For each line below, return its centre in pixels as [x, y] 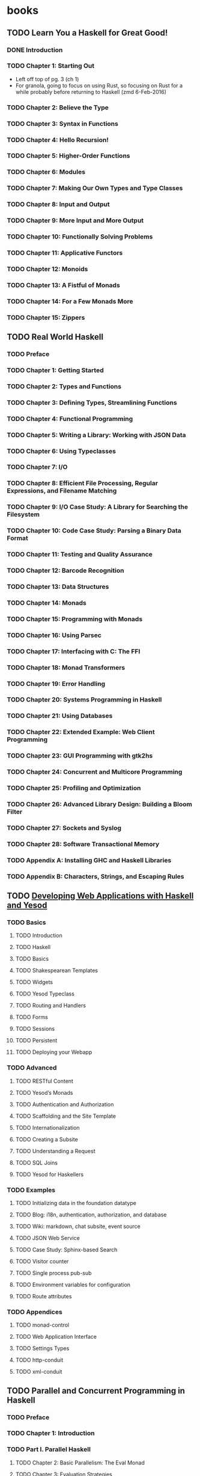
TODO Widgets [34, 982]
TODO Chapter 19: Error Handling [56, 684]
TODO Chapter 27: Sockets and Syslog [64, 827]
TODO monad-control [42, 1325]
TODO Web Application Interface [56, 1337]
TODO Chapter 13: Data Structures [58, 587]
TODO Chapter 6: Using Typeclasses [62, 451]
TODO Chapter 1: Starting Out [51, 66]
